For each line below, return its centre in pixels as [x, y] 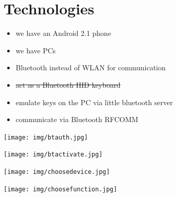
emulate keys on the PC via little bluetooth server [94, 102]
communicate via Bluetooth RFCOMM [77, 119]
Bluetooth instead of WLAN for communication [91, 67]
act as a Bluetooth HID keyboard [68, 84]
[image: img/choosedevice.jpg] [57, 172]
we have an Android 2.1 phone [63, 33]
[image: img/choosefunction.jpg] [60, 189]
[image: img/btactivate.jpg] [53, 155]
